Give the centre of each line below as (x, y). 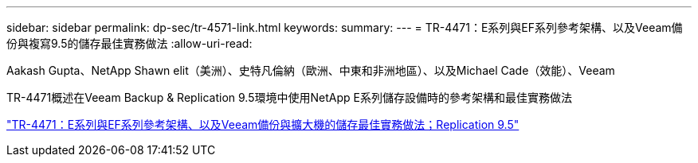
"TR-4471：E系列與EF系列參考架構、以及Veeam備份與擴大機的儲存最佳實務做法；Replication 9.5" (263, 124)
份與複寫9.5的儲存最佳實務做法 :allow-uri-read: (129, 43)
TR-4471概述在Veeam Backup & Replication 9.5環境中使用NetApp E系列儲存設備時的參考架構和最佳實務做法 (289, 97)
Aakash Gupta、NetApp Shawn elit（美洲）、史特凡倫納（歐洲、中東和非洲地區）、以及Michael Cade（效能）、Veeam (311, 70)
